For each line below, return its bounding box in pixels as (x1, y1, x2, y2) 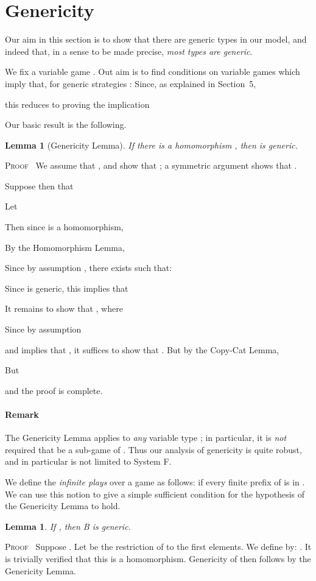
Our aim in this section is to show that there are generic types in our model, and (5, 33, 307, 46)
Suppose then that (5, 179, 74, 192)
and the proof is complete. (5, 384, 103, 396)
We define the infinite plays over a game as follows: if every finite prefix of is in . (5, 475, 305, 488)
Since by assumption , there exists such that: (5, 261, 172, 274)
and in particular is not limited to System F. (5, 455, 172, 468)
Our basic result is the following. (5, 118, 127, 131)
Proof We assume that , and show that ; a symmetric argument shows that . (5, 159, 297, 172)
